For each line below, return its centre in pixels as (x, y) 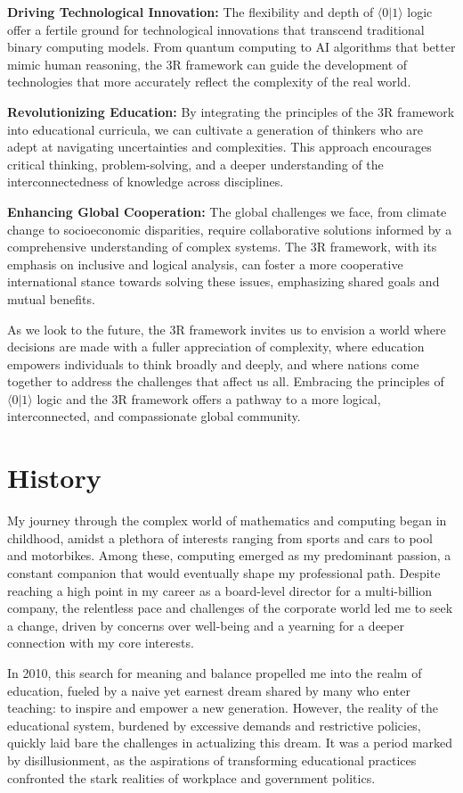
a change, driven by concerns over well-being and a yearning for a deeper (206, 625)
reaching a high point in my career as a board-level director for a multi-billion (220, 590)
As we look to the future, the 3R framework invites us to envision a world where (227, 329)
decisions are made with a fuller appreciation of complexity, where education (216, 347)
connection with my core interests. (101, 643)
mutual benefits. (51, 298)
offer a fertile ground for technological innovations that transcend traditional (216, 29)
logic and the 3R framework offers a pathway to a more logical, (209, 398)
